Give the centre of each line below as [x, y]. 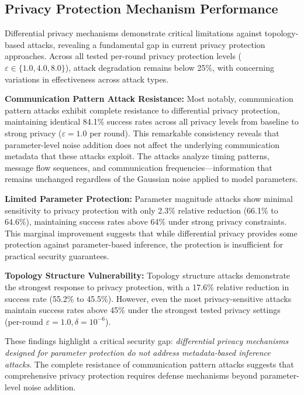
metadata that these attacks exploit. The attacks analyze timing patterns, [137, 156]
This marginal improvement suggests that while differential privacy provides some [151, 233]
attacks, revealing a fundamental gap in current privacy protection [146, 44]
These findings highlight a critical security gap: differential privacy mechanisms [147, 341]
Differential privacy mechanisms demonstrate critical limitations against [134, 33]
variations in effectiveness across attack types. [87, 79]
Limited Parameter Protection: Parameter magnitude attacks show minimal [149, 198]
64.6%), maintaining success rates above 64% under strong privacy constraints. [146, 221]
